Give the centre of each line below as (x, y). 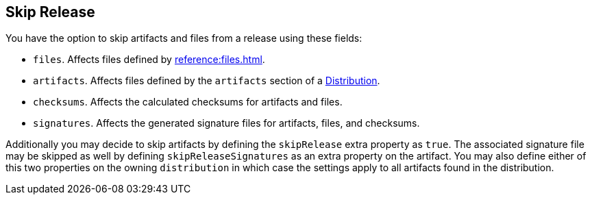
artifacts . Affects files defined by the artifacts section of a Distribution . (207, 81)
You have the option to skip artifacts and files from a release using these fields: (184, 38)
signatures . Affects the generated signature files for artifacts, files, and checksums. (226, 123)
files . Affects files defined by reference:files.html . (149, 60)
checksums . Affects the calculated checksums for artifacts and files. (188, 102)
